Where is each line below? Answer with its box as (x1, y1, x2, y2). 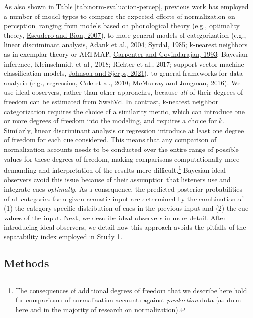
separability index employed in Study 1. (4, 231, 123, 241)
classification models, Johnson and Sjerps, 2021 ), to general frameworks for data (4, 68, 243, 78)
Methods (4, 255, 49, 270)
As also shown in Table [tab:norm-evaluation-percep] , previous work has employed (4, 1, 249, 11)
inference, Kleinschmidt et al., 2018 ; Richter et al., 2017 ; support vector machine (4, 58, 244, 68)
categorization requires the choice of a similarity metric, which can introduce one (4, 106, 245, 116)
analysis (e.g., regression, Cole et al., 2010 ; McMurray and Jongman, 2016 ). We (4, 77, 241, 87)
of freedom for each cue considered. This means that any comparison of (4, 134, 217, 145)
